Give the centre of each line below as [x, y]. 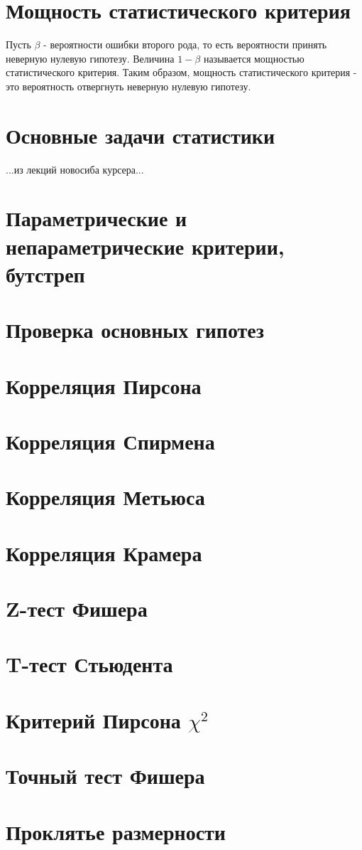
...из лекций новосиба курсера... [75, 169]
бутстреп [45, 273]
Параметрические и [97, 218]
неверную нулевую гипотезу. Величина [90, 58]
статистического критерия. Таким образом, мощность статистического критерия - [181, 72]
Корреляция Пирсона [104, 385]
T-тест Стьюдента [89, 664]
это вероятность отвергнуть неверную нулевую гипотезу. [128, 86]
